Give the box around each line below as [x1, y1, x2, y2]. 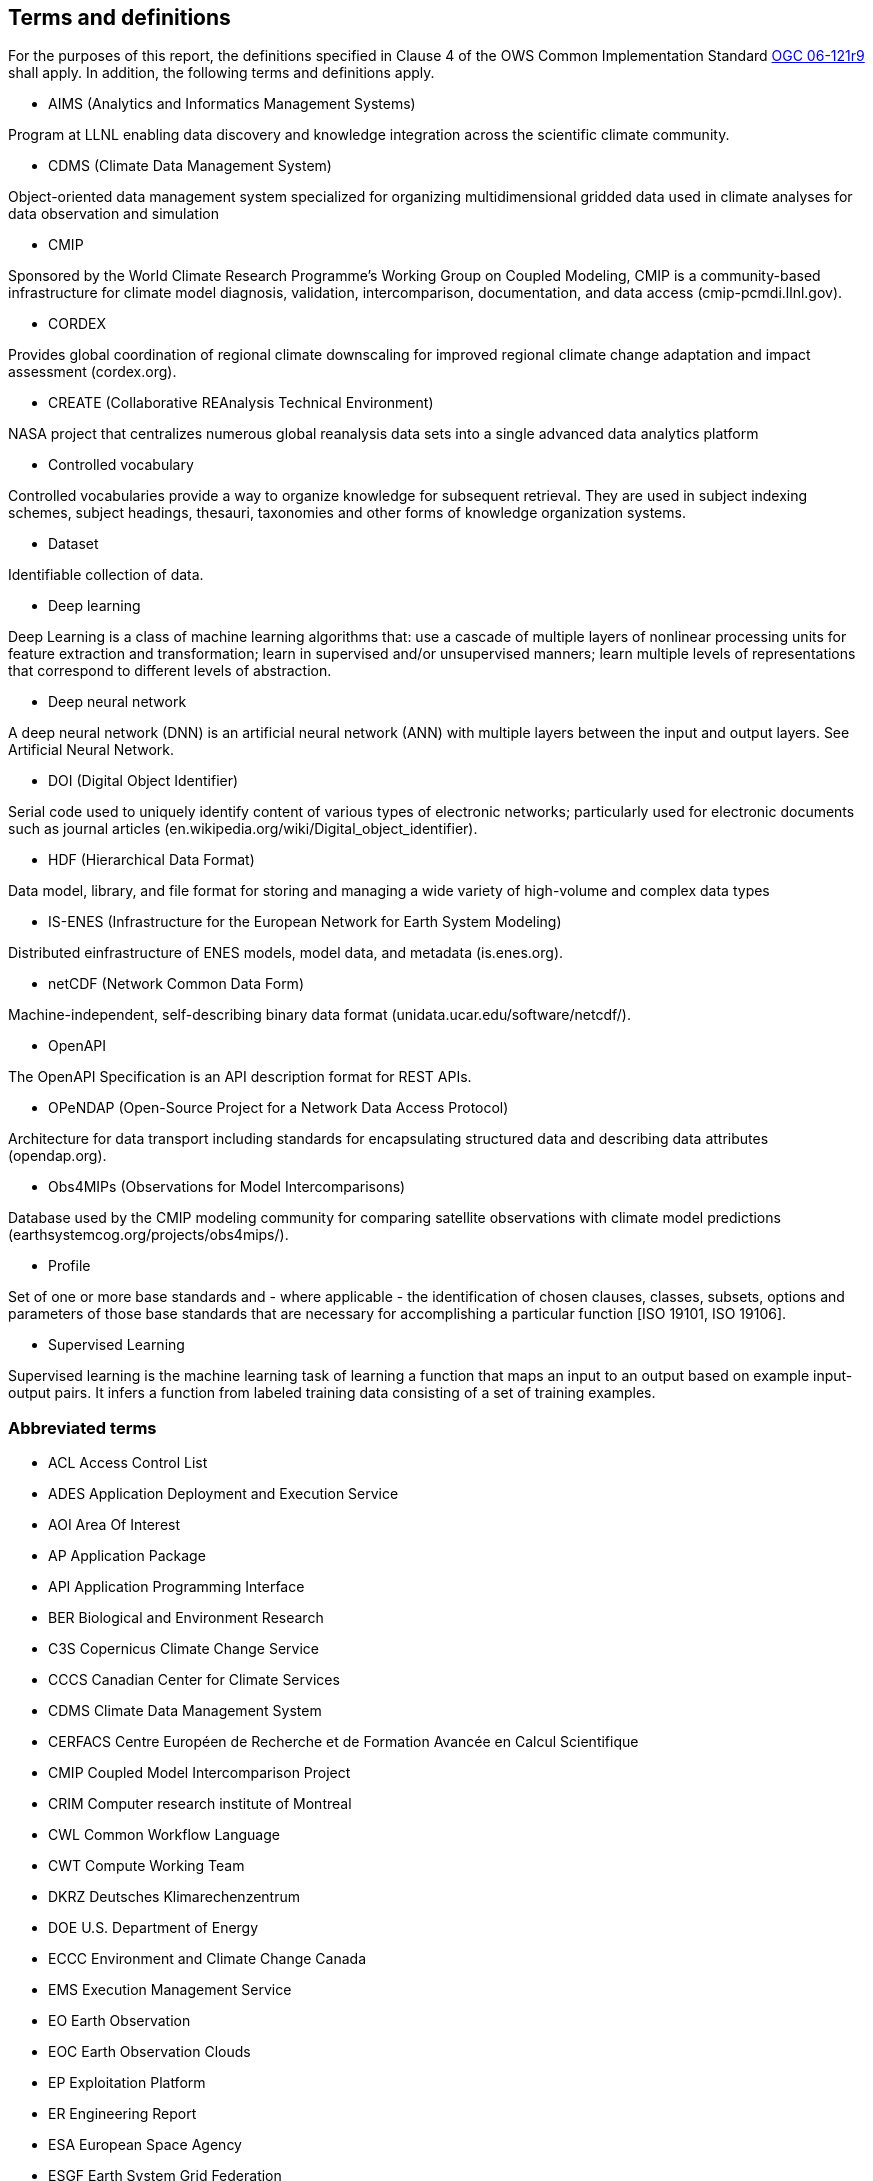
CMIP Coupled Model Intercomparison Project [48, 1764, 351, 1782]
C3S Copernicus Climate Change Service [48, 1640, 319, 1658]
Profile [48, 1257, 91, 1275]
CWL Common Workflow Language [48, 1826, 280, 1844]
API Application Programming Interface [48, 1578, 305, 1596]
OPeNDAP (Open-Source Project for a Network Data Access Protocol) [48, 1099, 509, 1117]
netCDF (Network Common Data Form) [48, 975, 304, 993]
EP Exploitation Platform [48, 2074, 206, 2092]
